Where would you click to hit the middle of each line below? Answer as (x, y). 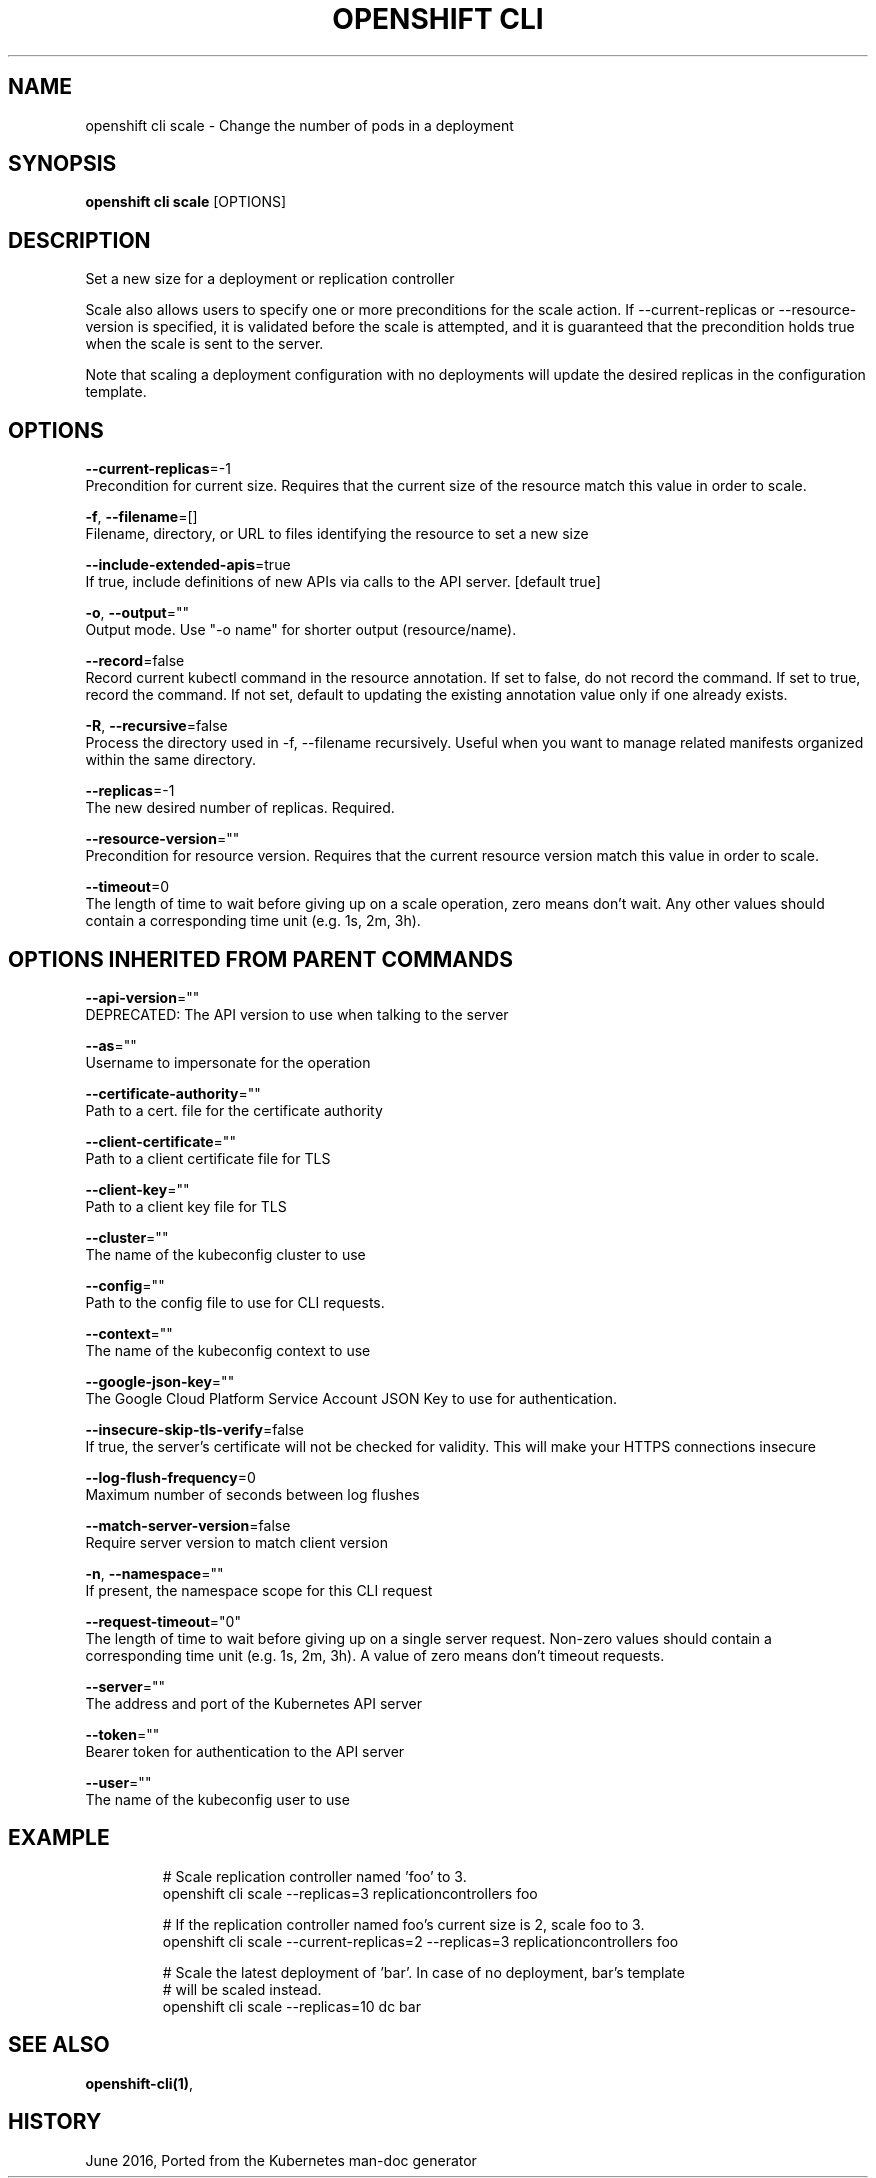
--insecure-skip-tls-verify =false (194, 1429)
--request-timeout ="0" (163, 1621)
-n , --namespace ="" (154, 1573)
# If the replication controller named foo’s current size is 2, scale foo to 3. (403, 1924)
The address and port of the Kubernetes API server (253, 1703)
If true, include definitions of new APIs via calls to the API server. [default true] (343, 582)
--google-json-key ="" (160, 1381)
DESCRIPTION (79, 240)
